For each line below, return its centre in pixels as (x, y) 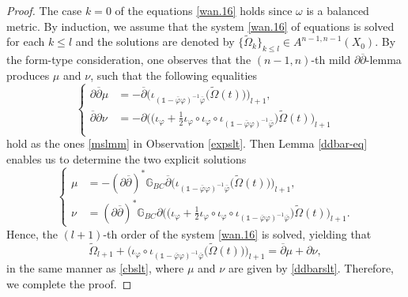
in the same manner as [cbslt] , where (95, 268)
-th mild (331, 60)
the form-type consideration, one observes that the (129, 60)
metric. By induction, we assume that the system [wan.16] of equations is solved (200, 26)
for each (26, 41)
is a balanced (338, 10)
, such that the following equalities (174, 75)
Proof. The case (44, 10)
